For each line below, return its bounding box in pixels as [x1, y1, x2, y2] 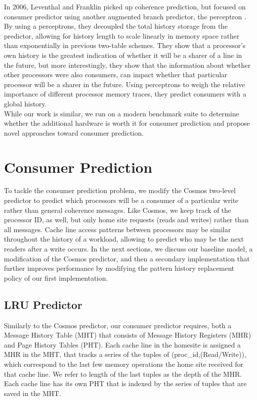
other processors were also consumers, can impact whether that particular [4, 69, 227, 80]
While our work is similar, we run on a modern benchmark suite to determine [4, 108, 239, 118]
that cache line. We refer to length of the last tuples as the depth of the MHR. [4, 368, 242, 379]
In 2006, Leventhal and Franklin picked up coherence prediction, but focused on [4, 1, 246, 11]
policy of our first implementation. [4, 272, 108, 283]
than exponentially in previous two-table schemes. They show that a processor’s [4, 40, 246, 50]
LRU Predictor [4, 297, 83, 312]
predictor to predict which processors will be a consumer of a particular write [4, 195, 239, 205]
